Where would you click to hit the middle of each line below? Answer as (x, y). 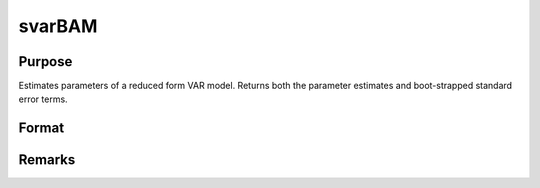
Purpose (45, 61)
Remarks (47, 160)
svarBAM (58, 26)
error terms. (43, 99)
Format (41, 128)
